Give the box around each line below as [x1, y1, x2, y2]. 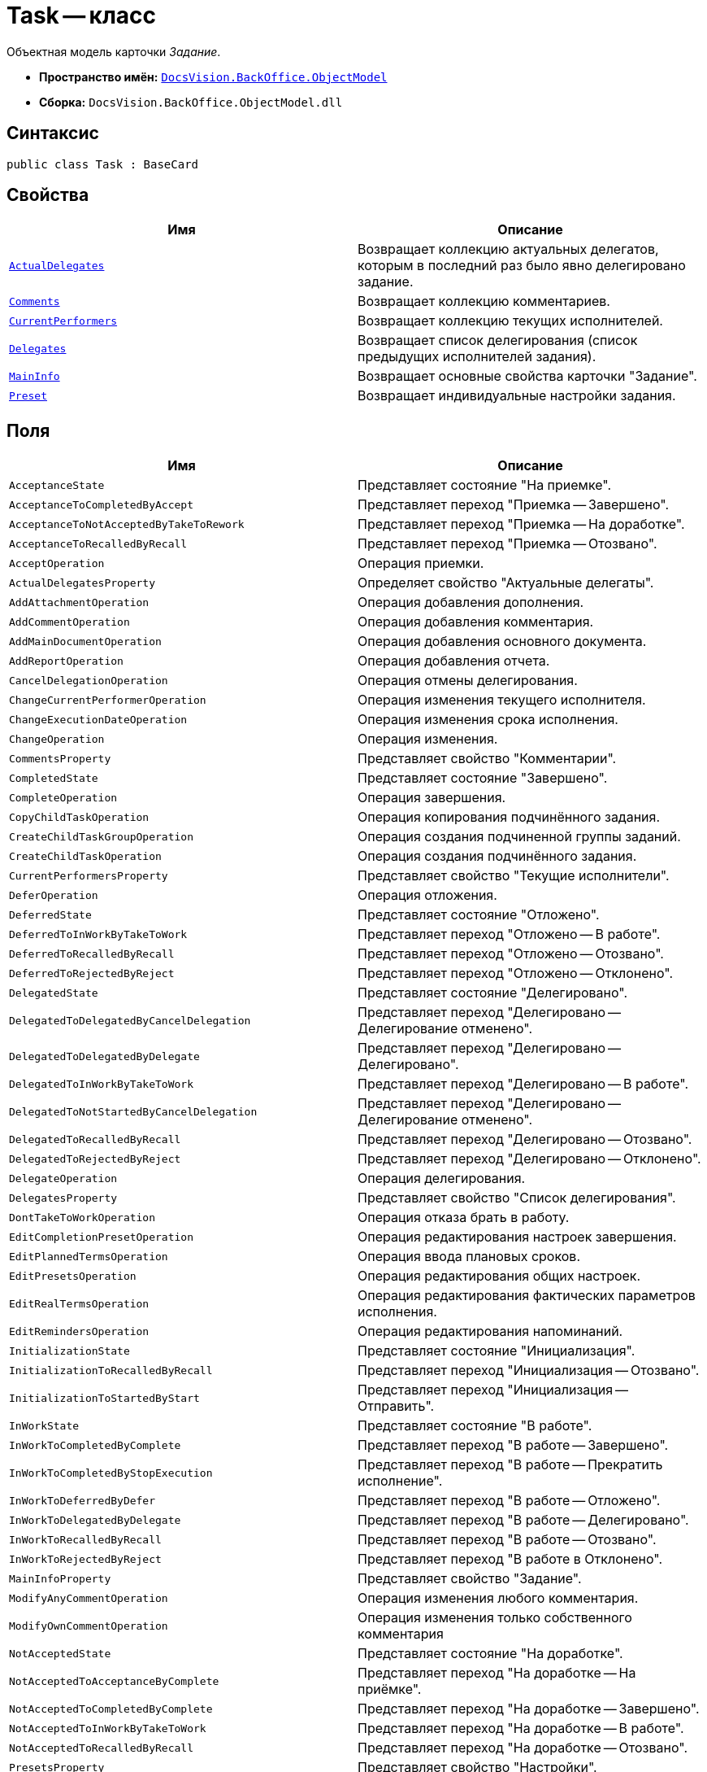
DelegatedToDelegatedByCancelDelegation [9, 1014, 251, 1027]
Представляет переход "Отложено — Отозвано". [358, 945, 664, 962]
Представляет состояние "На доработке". [358, 1645, 623, 1662]
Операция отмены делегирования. [358, 672, 578, 689]
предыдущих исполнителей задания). [358, 348, 596, 365]
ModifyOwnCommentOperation [9, 1619, 168, 1632]
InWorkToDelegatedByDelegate [9, 1513, 181, 1526]
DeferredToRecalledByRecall [9, 947, 175, 960]
